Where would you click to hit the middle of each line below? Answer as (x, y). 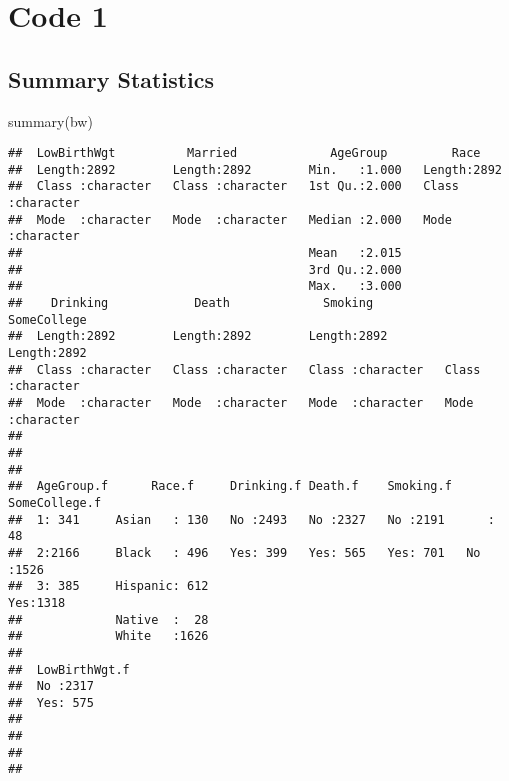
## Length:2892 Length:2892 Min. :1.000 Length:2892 (255, 169)
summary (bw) (50, 120)
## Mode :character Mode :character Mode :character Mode (241, 403)
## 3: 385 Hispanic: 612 (108, 586)
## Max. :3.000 (205, 286)
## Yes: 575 (51, 702)
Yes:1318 (37, 602)
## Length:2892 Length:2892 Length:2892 (198, 336)
